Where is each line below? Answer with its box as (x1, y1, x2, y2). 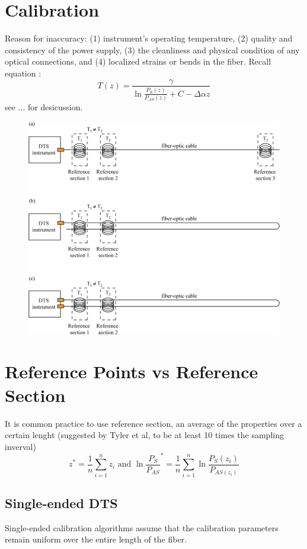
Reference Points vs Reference (5, 359, 258, 384)
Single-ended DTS (5, 493, 118, 512)
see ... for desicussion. (5, 101, 83, 113)
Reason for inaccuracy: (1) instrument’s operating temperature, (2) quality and (5, 32, 293, 44)
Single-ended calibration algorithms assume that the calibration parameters (5, 521, 279, 534)
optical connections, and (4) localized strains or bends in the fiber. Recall (5, 55, 271, 68)
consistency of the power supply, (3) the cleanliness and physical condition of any (5, 43, 300, 56)
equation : (5, 66, 41, 79)
